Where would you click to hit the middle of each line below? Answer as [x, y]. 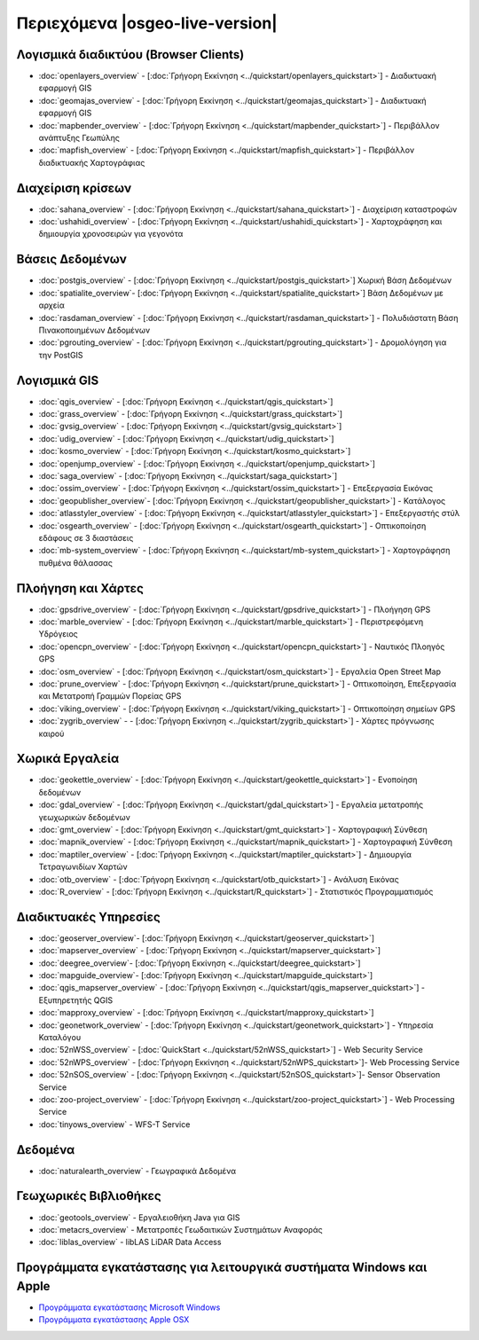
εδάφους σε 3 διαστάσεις [86, 537]
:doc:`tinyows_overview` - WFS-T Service [114, 1124]
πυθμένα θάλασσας [75, 562]
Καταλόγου [60, 1037]
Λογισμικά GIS [58, 380]
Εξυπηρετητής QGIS [76, 1000]
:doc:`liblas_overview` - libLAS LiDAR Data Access [130, 1242]
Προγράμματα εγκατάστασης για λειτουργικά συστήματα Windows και [222, 1268]
